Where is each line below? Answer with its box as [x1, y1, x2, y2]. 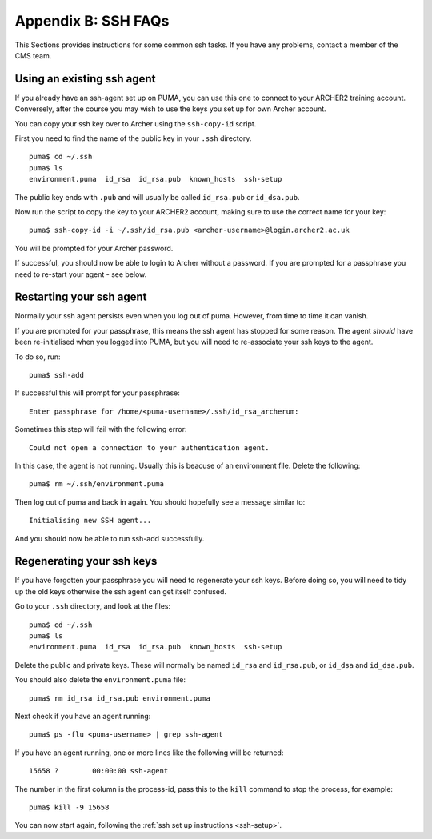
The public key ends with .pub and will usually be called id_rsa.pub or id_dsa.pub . [14, 192, 300, 202]
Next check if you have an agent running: [14, 711, 151, 721]
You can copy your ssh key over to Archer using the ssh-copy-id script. [14, 118, 257, 128]
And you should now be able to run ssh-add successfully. [14, 533, 205, 543]
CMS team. [14, 50, 52, 60]
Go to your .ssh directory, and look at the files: [14, 601, 171, 611]
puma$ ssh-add [29, 370, 84, 379]
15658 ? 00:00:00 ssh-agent [29, 766, 169, 776]
